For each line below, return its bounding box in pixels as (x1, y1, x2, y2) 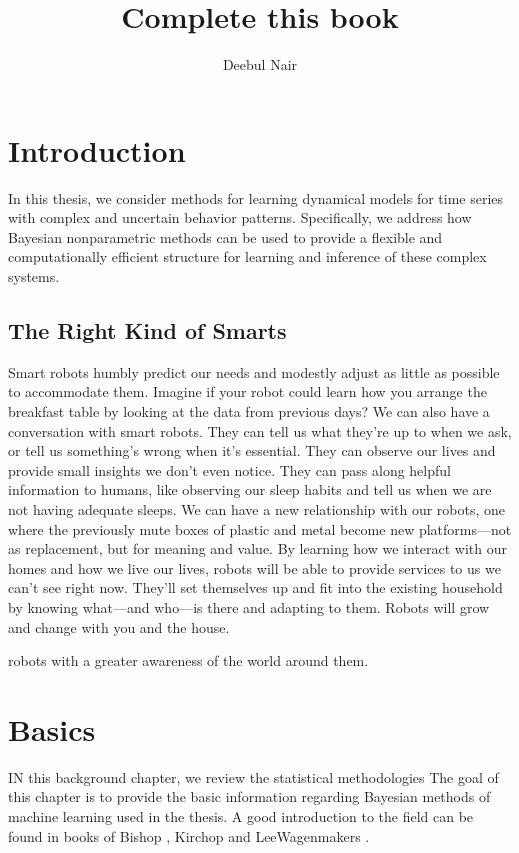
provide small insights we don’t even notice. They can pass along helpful (8, 459, 451, 480)
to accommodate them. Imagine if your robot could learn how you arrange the (8, 381, 487, 402)
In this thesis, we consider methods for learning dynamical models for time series (8, 187, 504, 208)
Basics (8, 708, 96, 749)
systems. (8, 266, 60, 287)
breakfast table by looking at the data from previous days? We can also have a (8, 401, 490, 422)
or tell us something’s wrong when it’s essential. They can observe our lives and (8, 440, 496, 461)
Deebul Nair (222, 54, 298, 75)
